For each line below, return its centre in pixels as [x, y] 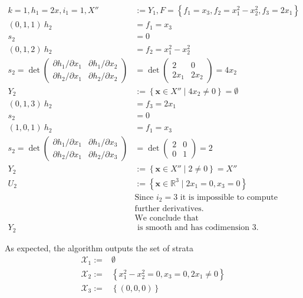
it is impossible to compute [229, 197]
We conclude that [167, 218]
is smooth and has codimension [194, 228]
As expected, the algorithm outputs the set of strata [99, 247]
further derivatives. [169, 209]
